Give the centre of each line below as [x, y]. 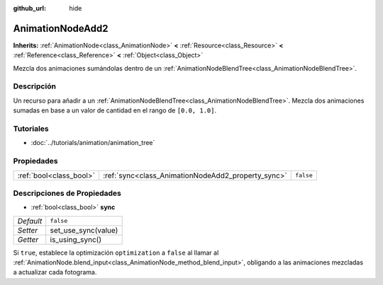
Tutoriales [31, 129]
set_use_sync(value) [84, 230]
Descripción [35, 86]
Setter [28, 230]
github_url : [29, 8]
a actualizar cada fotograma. [55, 272]
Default [30, 221]
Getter [28, 239]
